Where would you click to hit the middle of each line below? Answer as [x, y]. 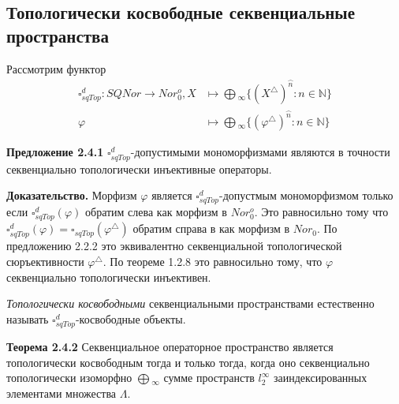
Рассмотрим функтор [56, 68]
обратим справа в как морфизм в [211, 228]
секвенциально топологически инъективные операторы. [139, 168]
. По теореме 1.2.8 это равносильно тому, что [213, 262]
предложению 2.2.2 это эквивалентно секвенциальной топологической [174, 246]
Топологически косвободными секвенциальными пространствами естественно [190, 303]
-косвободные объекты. [131, 318]
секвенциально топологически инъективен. [109, 277]
